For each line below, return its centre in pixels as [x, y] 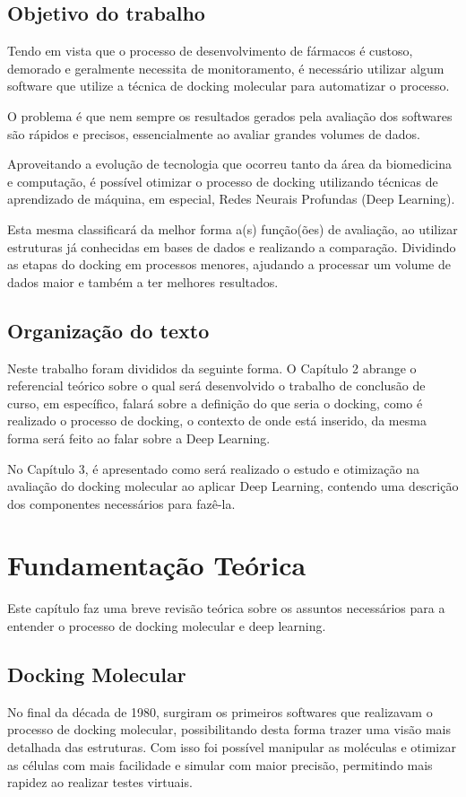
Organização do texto [108, 330]
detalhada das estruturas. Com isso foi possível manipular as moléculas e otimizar [232, 746]
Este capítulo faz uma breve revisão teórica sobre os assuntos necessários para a [226, 608]
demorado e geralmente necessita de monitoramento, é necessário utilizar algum [226, 68]
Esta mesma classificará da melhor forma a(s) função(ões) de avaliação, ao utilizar [233, 228]
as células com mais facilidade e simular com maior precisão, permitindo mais [220, 764]
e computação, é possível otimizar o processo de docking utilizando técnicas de [223, 181]
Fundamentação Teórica [157, 565]
